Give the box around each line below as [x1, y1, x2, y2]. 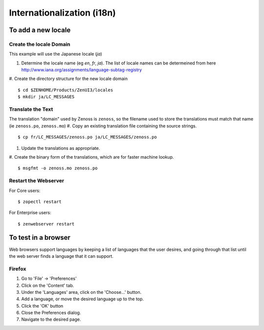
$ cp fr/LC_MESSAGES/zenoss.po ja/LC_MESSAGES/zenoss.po [18, 134, 157, 140]
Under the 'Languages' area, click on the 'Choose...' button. [21, 289, 142, 295]
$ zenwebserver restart [18, 221, 75, 227]
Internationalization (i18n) [9, 7, 116, 18]
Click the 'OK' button [21, 303, 64, 309]
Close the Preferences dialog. [21, 310, 81, 316]
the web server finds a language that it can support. [9, 253, 113, 259]
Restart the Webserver [9, 177, 65, 184]
